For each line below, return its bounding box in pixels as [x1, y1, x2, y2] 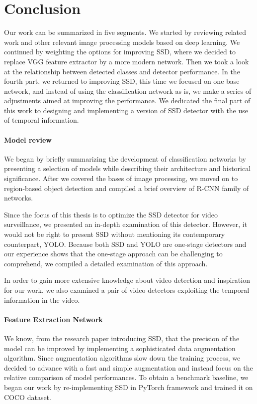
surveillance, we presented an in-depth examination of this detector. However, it [4, 219, 248, 229]
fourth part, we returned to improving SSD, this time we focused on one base [4, 76, 240, 86]
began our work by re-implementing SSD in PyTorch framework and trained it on [4, 382, 253, 392]
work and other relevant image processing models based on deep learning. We [4, 36, 240, 47]
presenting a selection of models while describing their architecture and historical [4, 163, 251, 174]
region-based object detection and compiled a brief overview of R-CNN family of [4, 183, 249, 193]
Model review [4, 134, 52, 145]
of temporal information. [4, 115, 79, 125]
